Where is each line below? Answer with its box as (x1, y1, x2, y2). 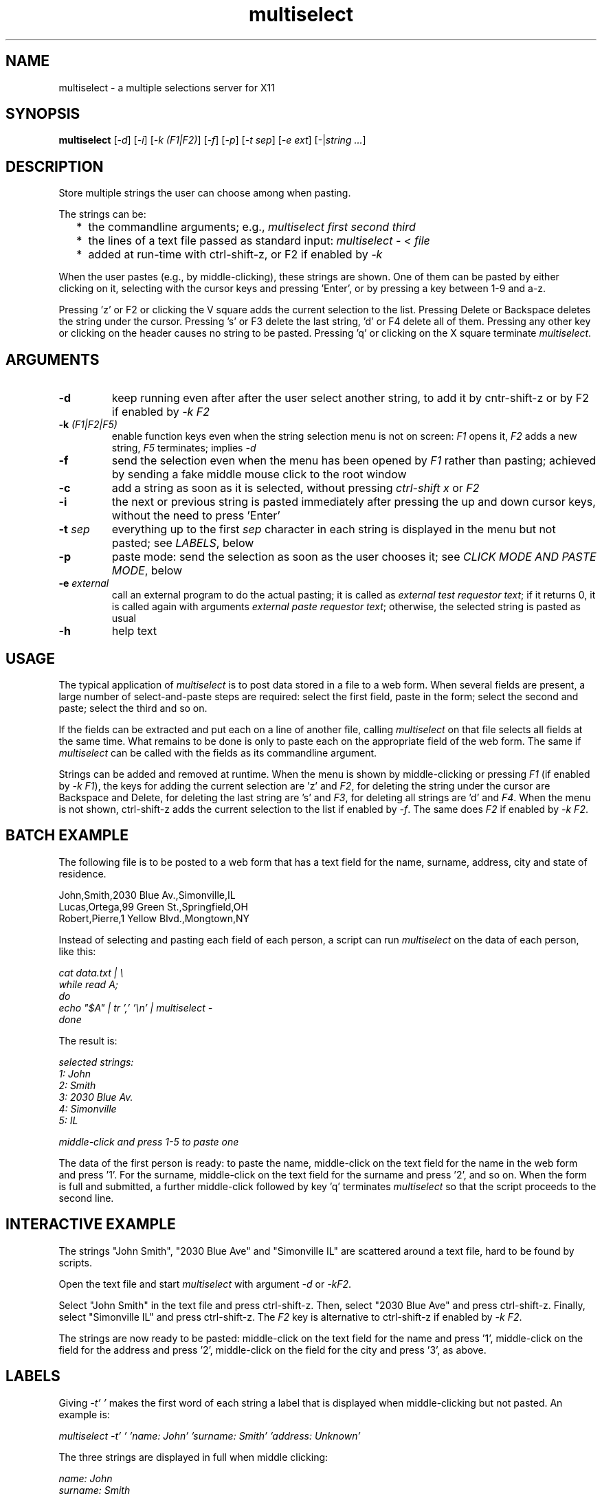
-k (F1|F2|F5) (58, 418, 118, 431)
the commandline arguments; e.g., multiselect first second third (88, 220, 416, 234)
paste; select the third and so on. (58, 702, 208, 714)
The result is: (58, 1034, 118, 1047)
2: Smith (58, 1079, 96, 1091)
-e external (58, 577, 109, 590)
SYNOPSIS (5, 105, 80, 123)
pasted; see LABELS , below (111, 536, 254, 550)
